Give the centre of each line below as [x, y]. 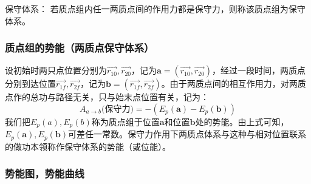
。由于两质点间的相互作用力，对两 [229, 83]
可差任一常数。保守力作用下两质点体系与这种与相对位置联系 [187, 134]
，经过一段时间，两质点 [259, 70]
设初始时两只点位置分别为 [56, 70]
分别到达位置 [30, 83]
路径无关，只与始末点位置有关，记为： [132, 97]
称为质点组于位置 [125, 121]
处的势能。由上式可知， [242, 121]
